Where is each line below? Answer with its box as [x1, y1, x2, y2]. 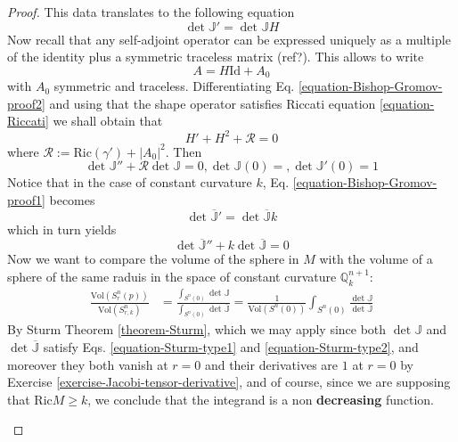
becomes [49, 190, 95, 209]
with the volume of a [319, 250, 433, 268]
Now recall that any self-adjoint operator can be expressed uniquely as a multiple [7, 29, 451, 48]
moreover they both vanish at [7, 355, 168, 373]
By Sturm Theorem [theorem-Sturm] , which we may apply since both [7, 320, 387, 339]
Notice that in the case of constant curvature [7, 173, 252, 192]
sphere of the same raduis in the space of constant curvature [7, 266, 337, 285]
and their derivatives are [204, 355, 339, 373]
